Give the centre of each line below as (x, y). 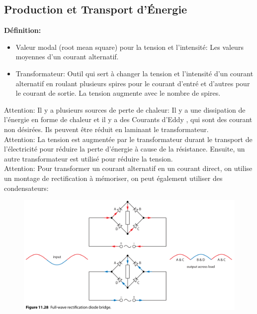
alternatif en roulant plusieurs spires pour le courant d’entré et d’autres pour (133, 83)
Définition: (23, 30)
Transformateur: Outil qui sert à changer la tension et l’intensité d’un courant (134, 73)
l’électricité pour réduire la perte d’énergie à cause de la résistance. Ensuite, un (125, 149)
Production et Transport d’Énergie (96, 9)
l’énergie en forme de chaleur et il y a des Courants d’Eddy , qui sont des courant (128, 119)
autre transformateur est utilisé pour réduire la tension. (88, 158)
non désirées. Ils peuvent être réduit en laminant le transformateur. (106, 129)
